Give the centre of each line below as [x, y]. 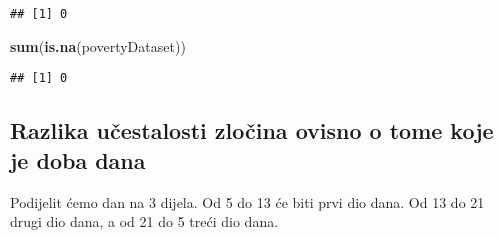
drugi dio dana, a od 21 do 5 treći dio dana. [144, 221]
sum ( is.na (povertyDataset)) [98, 45]
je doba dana [78, 159]
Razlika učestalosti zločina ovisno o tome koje [252, 130]
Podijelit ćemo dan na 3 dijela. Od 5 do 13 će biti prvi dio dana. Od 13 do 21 [247, 201]
